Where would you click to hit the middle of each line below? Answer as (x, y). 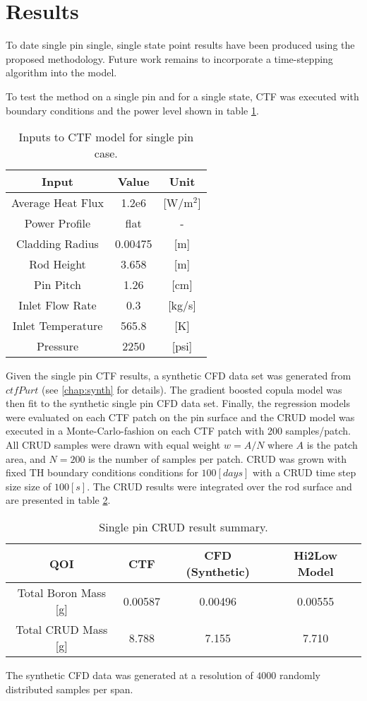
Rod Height (58, 264)
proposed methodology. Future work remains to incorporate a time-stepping (169, 58)
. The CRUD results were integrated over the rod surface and (219, 486)
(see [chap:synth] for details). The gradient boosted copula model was (192, 389)
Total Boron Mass (61, 593)
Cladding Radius (58, 244)
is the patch (332, 445)
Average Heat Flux (58, 203)
